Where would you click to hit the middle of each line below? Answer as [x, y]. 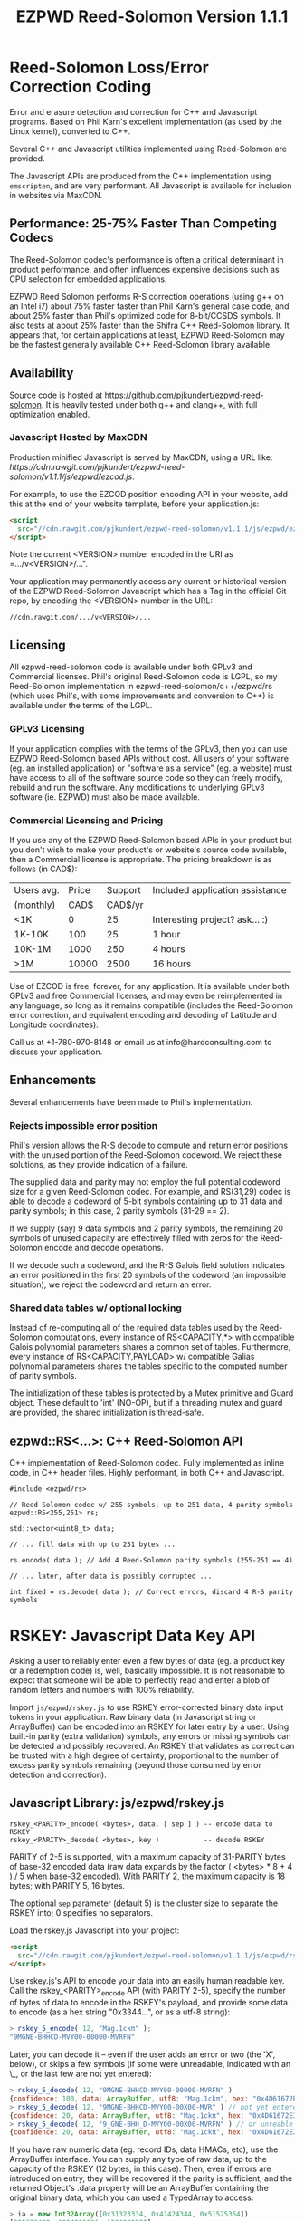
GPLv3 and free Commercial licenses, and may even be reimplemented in [146, 995]
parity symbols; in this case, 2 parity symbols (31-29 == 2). [119, 1211]
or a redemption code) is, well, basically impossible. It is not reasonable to [147, 1671]
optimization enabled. [50, 414]
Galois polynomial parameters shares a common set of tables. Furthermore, [150, 1347]
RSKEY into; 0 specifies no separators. [81, 1912]
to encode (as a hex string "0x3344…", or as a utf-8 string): [120, 2012]
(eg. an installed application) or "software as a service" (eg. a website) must [151, 768]
